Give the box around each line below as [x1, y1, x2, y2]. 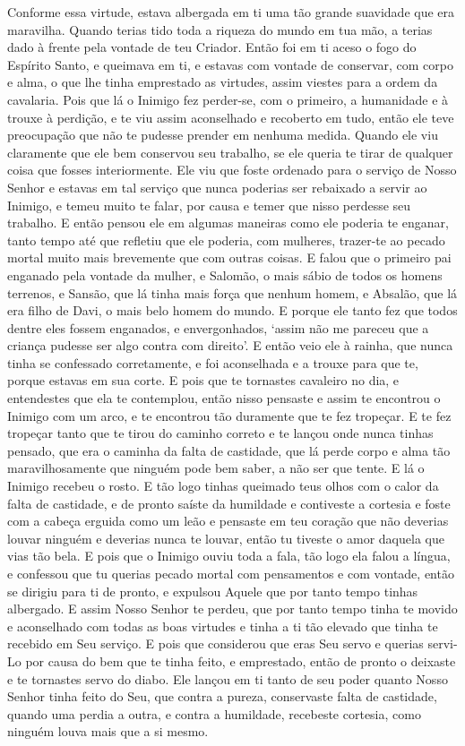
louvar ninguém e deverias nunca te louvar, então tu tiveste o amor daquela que [7, 528, 444, 547]
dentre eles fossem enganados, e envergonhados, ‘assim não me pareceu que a [7, 318, 429, 337]
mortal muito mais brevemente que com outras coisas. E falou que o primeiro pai [7, 248, 452, 267]
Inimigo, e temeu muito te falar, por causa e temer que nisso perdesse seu [7, 195, 411, 214]
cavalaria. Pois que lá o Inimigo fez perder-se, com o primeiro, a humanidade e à [7, 90, 449, 108]
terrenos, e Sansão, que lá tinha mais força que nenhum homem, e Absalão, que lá [7, 283, 458, 302]
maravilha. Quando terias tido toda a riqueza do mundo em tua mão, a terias [7, 20, 433, 39]
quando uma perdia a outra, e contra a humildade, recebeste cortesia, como [7, 704, 421, 723]
